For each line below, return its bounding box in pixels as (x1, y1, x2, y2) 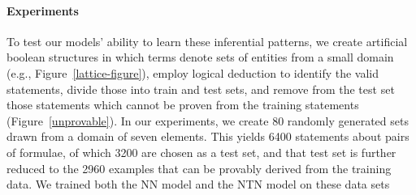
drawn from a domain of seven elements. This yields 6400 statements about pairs (6, 128, 409, 145)
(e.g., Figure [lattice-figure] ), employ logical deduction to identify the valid (6, 64, 379, 81)
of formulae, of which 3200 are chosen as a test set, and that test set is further (6, 143, 396, 160)
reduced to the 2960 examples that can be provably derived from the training (6, 159, 392, 176)
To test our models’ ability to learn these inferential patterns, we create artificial (6, 32, 408, 49)
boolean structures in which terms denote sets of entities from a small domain (6, 49, 394, 66)
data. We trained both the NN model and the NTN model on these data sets (6, 176, 390, 193)
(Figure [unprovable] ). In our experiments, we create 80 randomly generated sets (6, 112, 409, 129)
